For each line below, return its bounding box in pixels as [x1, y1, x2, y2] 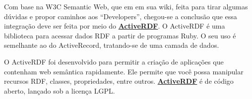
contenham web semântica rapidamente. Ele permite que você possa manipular [4, 66, 244, 76]
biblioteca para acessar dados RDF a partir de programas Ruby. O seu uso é [4, 30, 236, 40]
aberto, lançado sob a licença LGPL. [4, 85, 115, 96]
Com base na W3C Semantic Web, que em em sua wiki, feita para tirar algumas [4, 1, 248, 11]
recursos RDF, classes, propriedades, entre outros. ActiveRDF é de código [4, 76, 234, 86]
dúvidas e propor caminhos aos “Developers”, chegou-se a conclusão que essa [4, 11, 237, 21]
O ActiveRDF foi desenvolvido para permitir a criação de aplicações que [4, 56, 224, 66]
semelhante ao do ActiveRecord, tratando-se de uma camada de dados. [4, 40, 219, 50]
